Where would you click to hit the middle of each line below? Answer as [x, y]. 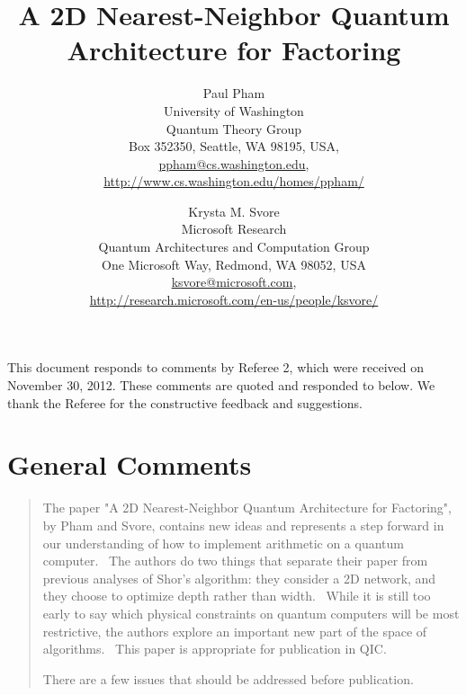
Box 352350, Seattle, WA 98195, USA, [234, 146]
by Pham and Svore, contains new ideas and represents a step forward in [243, 525]
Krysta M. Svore [234, 211]
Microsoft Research [234, 229]
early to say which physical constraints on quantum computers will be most [251, 613]
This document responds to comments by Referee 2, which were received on [215, 367]
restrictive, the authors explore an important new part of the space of [235, 631]
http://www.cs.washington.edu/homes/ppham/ [234, 181]
